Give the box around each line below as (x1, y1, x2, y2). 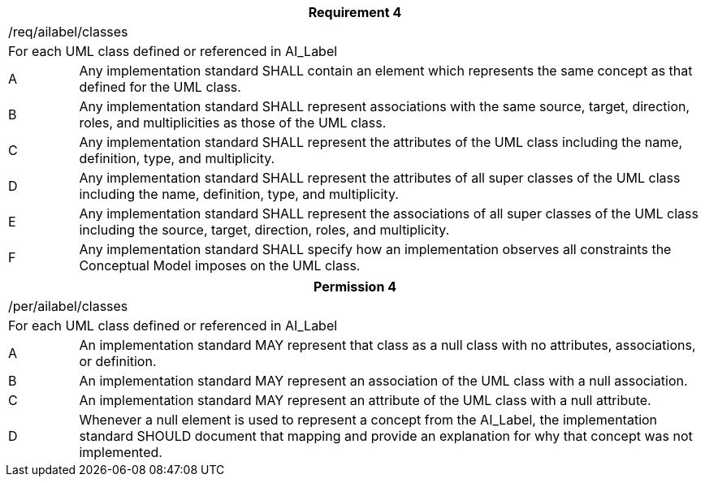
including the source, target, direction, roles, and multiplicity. (79, 222, 450, 238)
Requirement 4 (308, 4, 402, 20)
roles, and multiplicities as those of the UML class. (79, 114, 387, 131)
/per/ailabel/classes (8, 298, 128, 314)
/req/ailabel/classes (8, 24, 128, 40)
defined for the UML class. (79, 79, 241, 95)
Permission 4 (314, 278, 396, 295)
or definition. (79, 353, 157, 369)
